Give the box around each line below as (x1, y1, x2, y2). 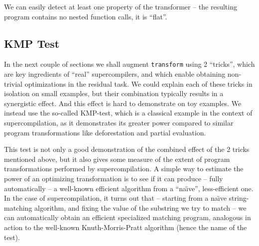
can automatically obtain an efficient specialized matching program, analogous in (4, 212, 251, 223)
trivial (4, 78, 23, 89)
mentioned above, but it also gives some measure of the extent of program (4, 153, 230, 164)
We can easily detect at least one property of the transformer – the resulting (4, 1, 237, 11)
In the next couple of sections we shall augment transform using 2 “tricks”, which (4, 59, 255, 69)
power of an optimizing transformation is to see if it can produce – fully (4, 173, 223, 183)
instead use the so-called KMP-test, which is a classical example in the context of (4, 108, 253, 118)
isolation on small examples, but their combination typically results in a (4, 88, 224, 99)
